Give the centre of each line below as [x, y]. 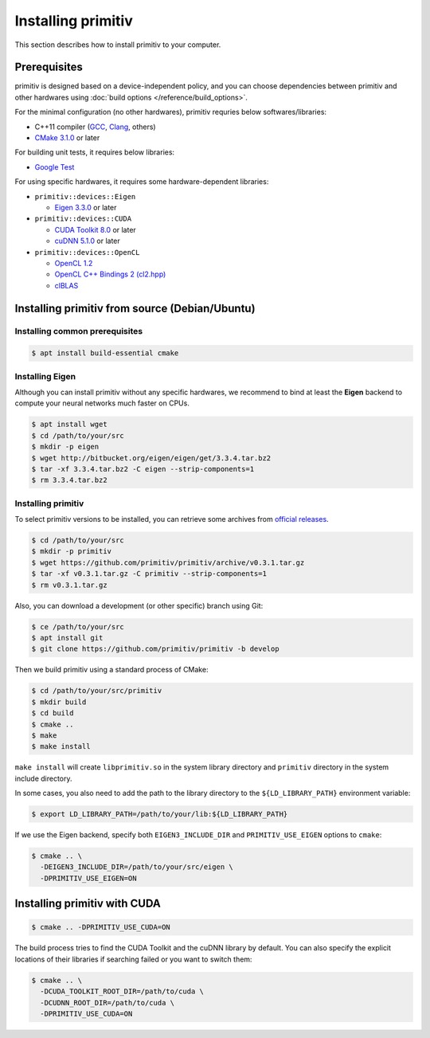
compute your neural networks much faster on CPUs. [102, 403]
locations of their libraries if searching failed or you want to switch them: [133, 959]
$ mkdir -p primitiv [71, 551]
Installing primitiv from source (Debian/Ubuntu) [135, 308]
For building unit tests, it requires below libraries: [95, 152]
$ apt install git [67, 638]
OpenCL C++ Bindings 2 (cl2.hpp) [110, 274]
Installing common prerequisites [79, 331]
